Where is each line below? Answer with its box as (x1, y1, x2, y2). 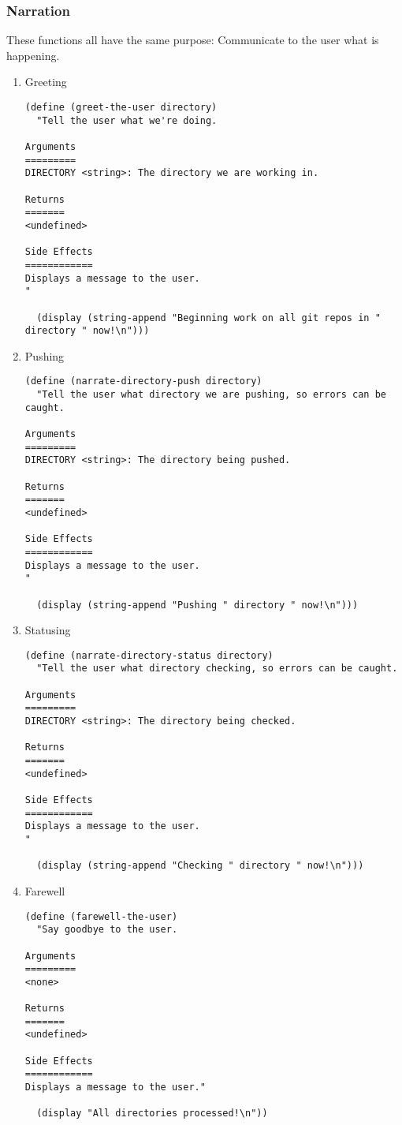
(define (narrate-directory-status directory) (24, 649, 274, 661)
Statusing (24, 622, 71, 638)
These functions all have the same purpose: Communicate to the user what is (6, 32, 379, 48)
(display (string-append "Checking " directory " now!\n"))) (36, 860, 364, 872)
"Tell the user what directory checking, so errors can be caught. (36, 663, 398, 675)
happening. (6, 47, 60, 63)
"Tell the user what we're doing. (36, 114, 218, 126)
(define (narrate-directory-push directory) (24, 376, 262, 387)
